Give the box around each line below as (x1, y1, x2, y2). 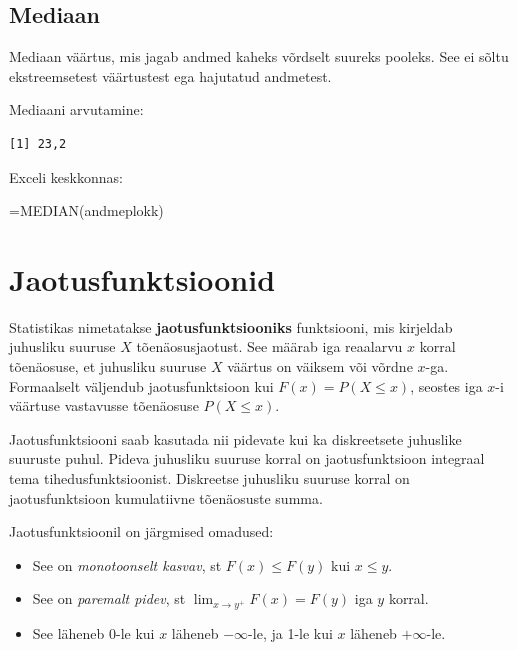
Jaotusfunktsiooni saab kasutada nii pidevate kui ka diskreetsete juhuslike (9, 428, 462, 449)
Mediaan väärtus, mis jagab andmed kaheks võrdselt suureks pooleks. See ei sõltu (9, 46, 509, 67)
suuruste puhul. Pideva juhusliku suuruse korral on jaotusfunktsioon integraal (9, 448, 485, 469)
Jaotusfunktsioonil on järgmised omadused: (9, 521, 274, 542)
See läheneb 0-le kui (32, 622, 155, 643)
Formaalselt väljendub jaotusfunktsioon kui (9, 375, 274, 396)
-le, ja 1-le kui (248, 622, 333, 643)
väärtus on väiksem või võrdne (227, 356, 413, 377)
